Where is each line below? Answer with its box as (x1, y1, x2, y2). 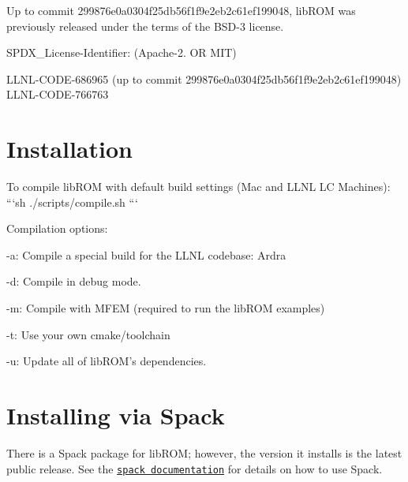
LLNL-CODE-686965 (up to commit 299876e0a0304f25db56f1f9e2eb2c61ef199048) (6, 70, 402, 87)
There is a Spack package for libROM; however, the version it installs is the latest (6, 444, 402, 461)
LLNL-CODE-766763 (6, 86, 109, 103)
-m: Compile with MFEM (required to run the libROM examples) (6, 300, 325, 316)
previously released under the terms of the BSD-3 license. (6, 17, 284, 34)
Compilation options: (6, 220, 108, 237)
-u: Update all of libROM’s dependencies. (6, 353, 207, 369)
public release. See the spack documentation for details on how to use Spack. (6, 460, 383, 476)
